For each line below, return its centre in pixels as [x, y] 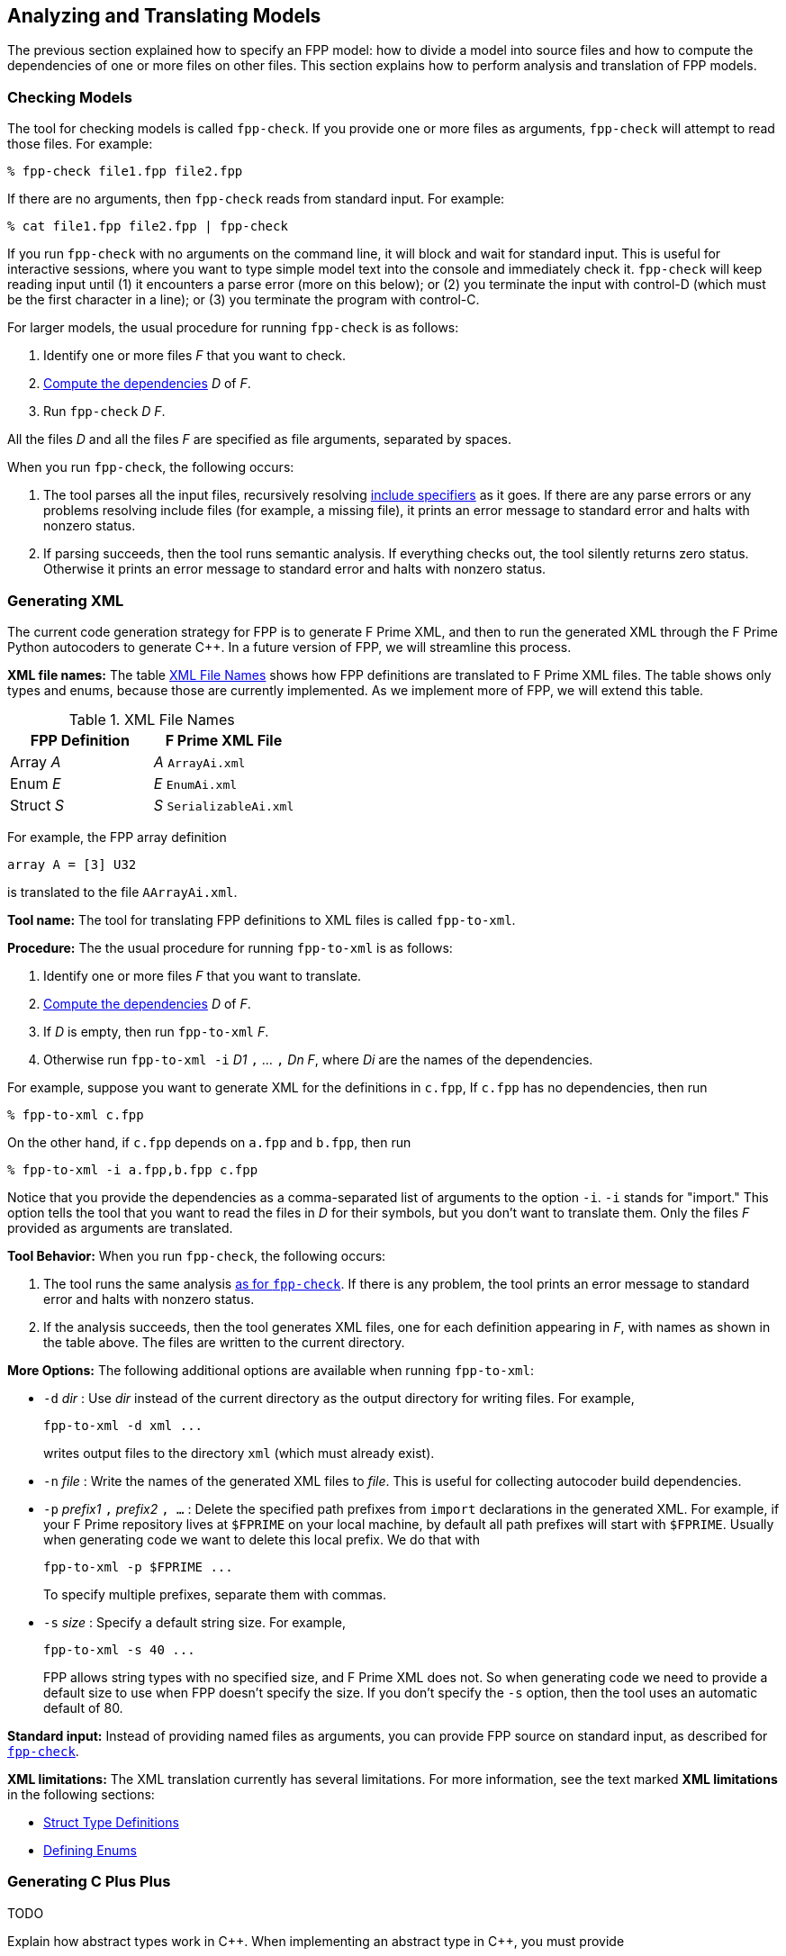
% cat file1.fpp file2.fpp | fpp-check [148, 226]
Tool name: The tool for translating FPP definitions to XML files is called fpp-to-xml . [262, 919]
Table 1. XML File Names [152, 719]
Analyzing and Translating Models [164, 16]
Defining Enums [90, 1850]
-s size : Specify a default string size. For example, [195, 1622]
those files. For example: [80, 144]
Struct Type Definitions [111, 1822]
